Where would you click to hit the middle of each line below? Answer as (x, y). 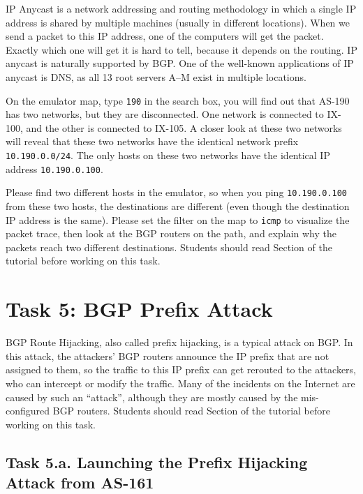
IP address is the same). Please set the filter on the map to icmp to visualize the (178, 219)
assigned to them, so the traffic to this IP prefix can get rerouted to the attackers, (181, 369)
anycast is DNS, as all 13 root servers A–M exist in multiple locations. (156, 76)
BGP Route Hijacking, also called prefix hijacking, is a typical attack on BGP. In (179, 342)
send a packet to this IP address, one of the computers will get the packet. (165, 36)
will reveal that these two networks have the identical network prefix (152, 141)
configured (28, 411)
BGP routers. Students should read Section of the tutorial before (191, 411)
